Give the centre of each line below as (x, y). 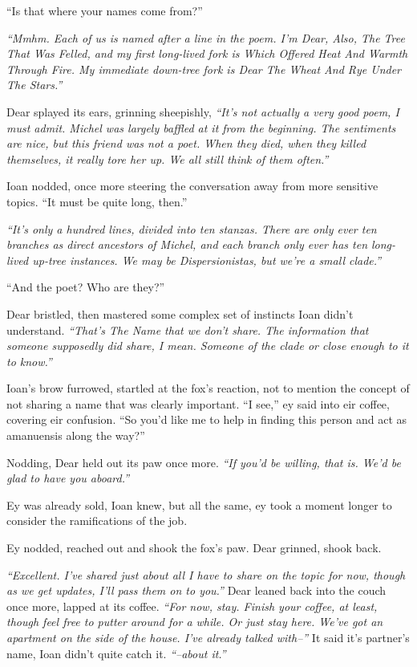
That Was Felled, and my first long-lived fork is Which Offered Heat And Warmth (207, 53)
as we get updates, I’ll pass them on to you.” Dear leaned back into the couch (196, 590)
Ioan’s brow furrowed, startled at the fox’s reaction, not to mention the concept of (208, 388)
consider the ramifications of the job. (97, 521)
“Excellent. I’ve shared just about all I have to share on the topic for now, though (206, 574)
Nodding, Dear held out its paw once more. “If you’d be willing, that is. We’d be (204, 462)
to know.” (29, 361)
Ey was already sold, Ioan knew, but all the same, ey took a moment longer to (199, 504)
